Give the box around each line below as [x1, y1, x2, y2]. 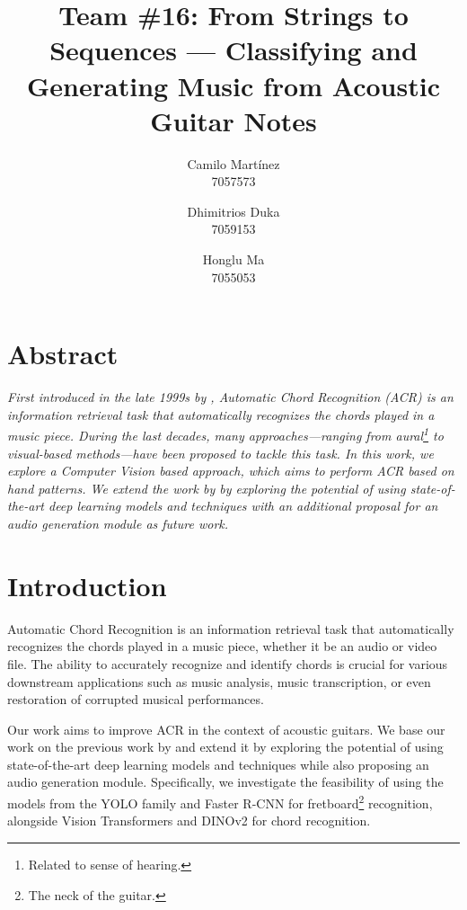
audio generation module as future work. [7, 514, 229, 532]
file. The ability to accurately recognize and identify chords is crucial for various [7, 654, 448, 673]
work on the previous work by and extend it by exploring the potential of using [7, 737, 444, 756]
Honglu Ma [202, 250, 265, 269]
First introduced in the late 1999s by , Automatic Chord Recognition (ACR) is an [7, 388, 454, 406]
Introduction [7, 567, 167, 603]
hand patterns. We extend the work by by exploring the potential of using [7, 478, 406, 497]
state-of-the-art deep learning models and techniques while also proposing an [7, 754, 429, 773]
